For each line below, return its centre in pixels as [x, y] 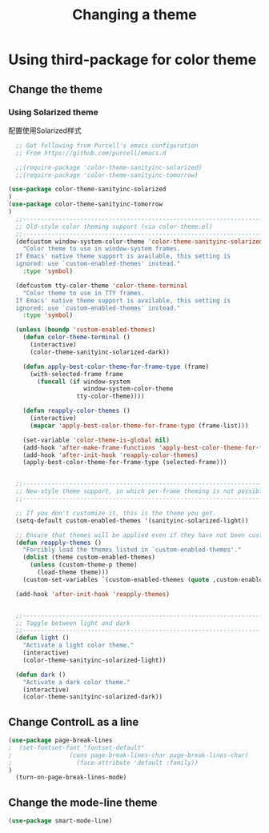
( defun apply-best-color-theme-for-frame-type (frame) [116, 366]
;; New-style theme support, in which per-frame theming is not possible [141, 491]
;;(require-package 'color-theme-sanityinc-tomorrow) [107, 175]
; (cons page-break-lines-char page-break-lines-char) [128, 755]
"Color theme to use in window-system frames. [102, 249]
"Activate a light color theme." [78, 646]
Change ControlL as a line [74, 722]
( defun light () [42, 638]
